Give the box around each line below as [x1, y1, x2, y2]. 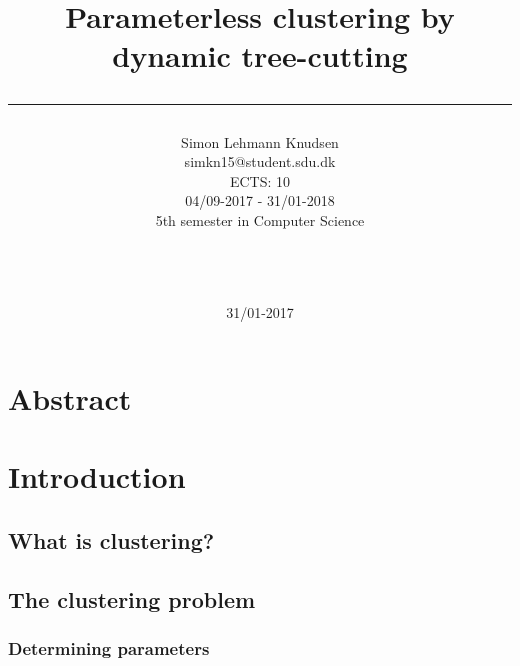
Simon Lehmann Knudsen [181, 131, 339, 152]
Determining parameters [8, 635, 210, 660]
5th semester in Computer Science [155, 209, 365, 230]
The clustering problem [8, 583, 256, 614]
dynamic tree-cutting [112, 35, 408, 76]
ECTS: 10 [229, 170, 291, 191]
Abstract [8, 377, 132, 418]
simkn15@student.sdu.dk [184, 151, 336, 172]
